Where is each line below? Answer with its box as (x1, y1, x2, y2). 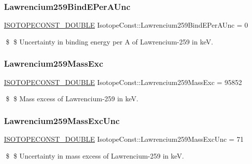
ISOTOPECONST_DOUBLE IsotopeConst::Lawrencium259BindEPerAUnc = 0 (4, 20, 248, 30)
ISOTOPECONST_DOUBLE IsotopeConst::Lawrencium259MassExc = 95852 (4, 77, 242, 87)
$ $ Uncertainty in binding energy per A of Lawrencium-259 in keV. (5, 36, 213, 46)
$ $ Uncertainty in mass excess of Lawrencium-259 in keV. (5, 150, 184, 161)
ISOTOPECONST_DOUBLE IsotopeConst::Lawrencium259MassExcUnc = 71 (4, 134, 244, 144)
